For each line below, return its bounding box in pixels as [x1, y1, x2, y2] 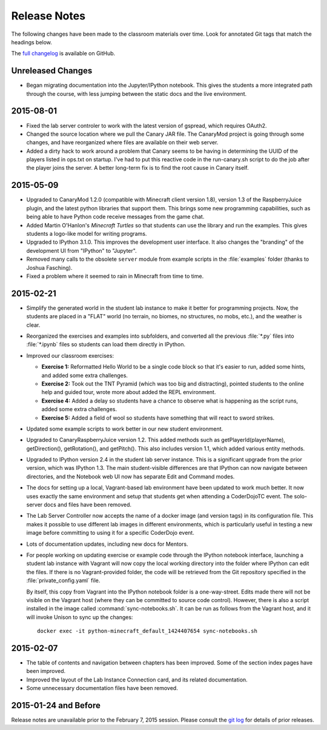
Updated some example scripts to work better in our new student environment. [26, 425, 223, 432]
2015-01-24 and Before [11, 700, 101, 711]
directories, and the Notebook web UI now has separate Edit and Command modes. [26, 473, 235, 480]
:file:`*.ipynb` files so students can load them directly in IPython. [26, 341, 186, 348]
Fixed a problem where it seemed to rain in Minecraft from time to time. [26, 272, 204, 280]
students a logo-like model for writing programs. [26, 230, 147, 237]
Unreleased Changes [11, 65, 93, 76]
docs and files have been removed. [44, 501, 132, 509]
